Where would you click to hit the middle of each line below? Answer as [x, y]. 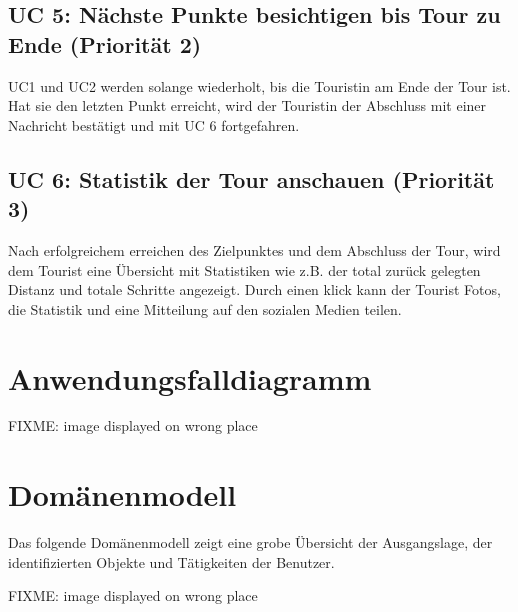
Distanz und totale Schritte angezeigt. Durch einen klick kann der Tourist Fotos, [254, 289]
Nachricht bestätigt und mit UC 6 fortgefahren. [154, 124]
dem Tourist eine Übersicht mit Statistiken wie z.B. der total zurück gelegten [244, 269]
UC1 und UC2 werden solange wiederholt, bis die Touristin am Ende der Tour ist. [259, 85]
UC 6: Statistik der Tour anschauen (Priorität [251, 178]
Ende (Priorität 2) [105, 43]
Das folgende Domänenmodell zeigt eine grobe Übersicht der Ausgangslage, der [250, 542]
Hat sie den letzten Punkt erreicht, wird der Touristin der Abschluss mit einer [247, 105]
